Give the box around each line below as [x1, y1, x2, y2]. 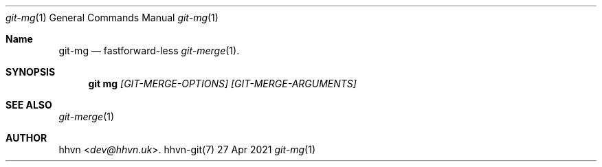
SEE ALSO [5, 99, 52, 111]
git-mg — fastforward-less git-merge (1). [58, 45, 240, 56]
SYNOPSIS [5, 66, 56, 78]
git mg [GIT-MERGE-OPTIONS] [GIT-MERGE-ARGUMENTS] [88, 78, 357, 89]
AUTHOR [5, 132, 47, 144]
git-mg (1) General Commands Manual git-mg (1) [5, 12, 219, 23]
